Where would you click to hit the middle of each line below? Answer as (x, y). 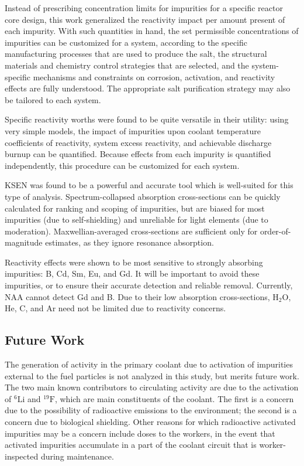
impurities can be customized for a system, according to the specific (126, 42)
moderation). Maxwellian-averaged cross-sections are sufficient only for (131, 231)
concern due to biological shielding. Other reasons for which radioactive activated (150, 422)
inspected (22, 456)
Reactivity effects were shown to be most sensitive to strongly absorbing (134, 262)
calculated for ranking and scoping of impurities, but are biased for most (135, 208)
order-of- (275, 231)
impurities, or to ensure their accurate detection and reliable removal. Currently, (149, 285)
